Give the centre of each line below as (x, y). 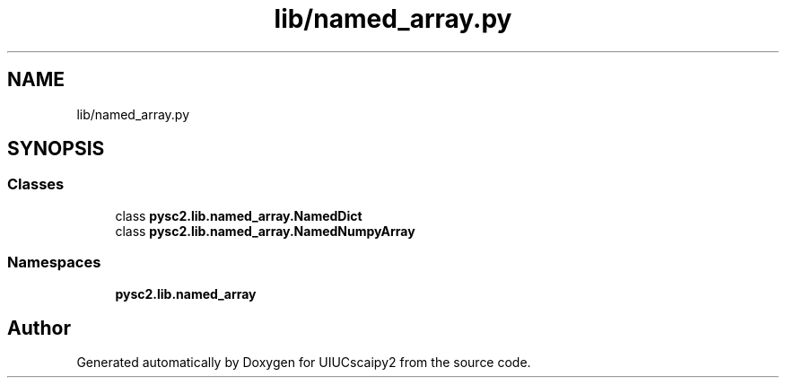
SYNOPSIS (56, 149)
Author (39, 328)
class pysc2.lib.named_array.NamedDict (239, 215)
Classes (36, 184)
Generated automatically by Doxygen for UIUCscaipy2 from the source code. (304, 363)
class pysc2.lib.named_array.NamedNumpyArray (265, 231)
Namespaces (54, 262)
